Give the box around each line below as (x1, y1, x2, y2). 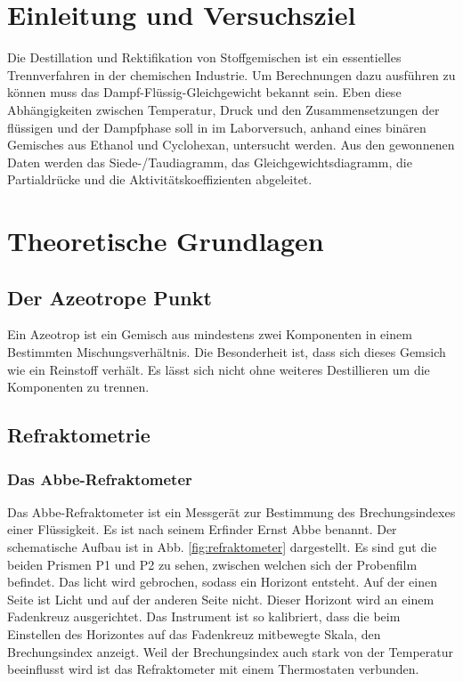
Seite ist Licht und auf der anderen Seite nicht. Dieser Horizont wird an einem (7, 589, 435, 608)
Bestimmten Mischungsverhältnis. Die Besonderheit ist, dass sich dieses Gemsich (7, 343, 446, 361)
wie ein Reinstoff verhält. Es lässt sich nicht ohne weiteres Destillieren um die (7, 360, 430, 378)
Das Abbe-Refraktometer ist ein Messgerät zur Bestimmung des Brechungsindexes (7, 502, 456, 521)
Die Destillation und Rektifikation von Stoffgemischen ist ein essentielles (7, 48, 402, 67)
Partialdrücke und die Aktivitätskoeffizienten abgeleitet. (7, 170, 313, 189)
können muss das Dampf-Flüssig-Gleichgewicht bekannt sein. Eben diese (7, 83, 402, 101)
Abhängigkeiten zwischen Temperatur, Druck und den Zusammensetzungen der (7, 100, 440, 118)
